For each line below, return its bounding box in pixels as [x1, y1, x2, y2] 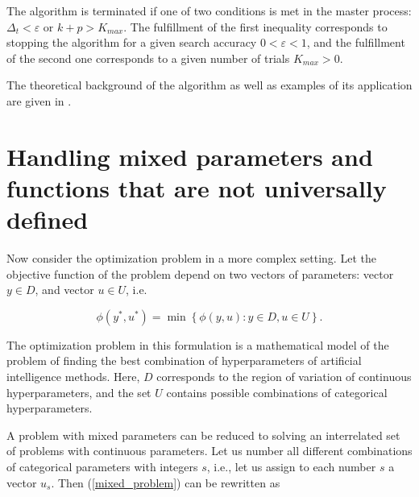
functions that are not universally [6, 171, 387, 204]
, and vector [35, 281, 94, 298]
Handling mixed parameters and [6, 139, 373, 172]
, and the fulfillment [306, 34, 405, 51]
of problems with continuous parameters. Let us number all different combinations [6, 442, 413, 459]
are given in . [6, 92, 72, 109]
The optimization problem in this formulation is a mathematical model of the [6, 336, 389, 353]
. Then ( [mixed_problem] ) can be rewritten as [51, 474, 280, 491]
